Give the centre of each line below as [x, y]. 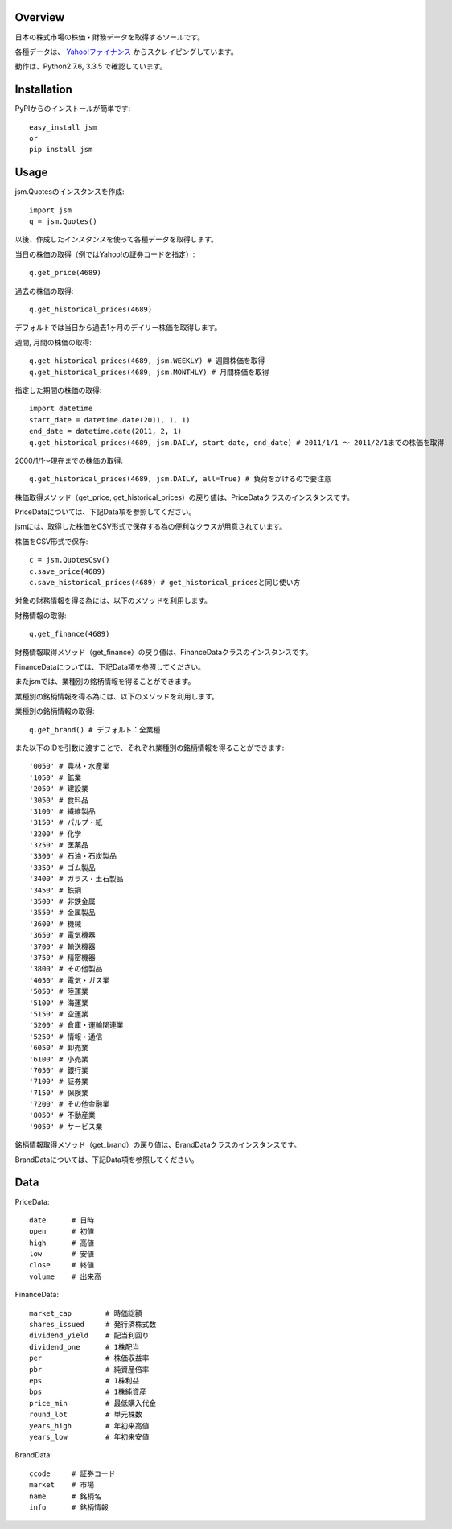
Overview [40, 17]
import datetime [61, 409]
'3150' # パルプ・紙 [66, 822]
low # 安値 [62, 1254]
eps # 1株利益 [84, 1381]
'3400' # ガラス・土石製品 [76, 879]
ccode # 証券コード [72, 1473]
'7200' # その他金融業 [70, 1104]
